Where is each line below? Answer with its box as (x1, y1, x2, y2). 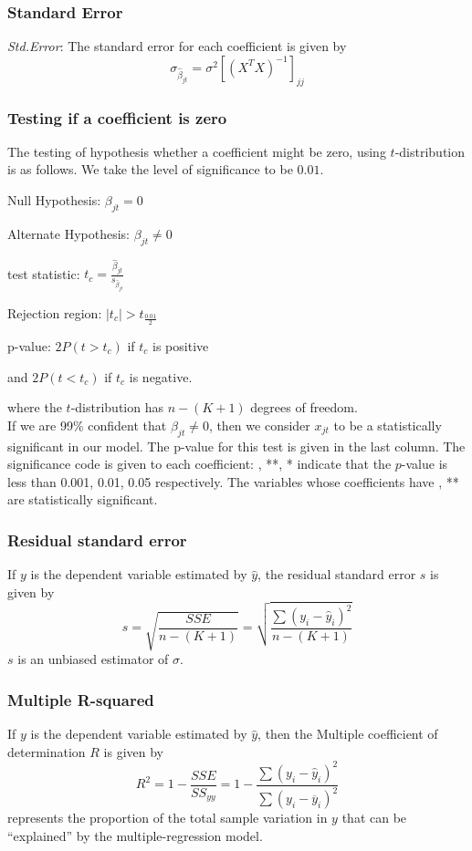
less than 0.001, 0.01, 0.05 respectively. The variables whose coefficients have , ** (7, 472, 459, 491)
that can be (341, 808, 407, 827)
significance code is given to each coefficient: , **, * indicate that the (7, 454, 392, 473)
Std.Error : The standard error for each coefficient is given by (7, 36, 347, 56)
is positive (152, 337, 209, 356)
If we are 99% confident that (7, 415, 167, 434)
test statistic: (7, 264, 80, 283)
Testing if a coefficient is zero (7, 106, 227, 129)
